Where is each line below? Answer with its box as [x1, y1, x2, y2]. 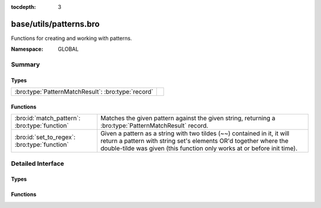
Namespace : [11, 45, 44, 53]
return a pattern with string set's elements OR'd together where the [100, 137, 288, 145]
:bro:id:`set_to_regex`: [14, 133, 75, 141]
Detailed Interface [11, 159, 65, 167]
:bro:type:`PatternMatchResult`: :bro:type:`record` [14, 88, 154, 96]
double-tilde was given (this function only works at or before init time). [100, 144, 298, 153]
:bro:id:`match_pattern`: [14, 114, 81, 122]
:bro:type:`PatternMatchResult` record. [100, 122, 209, 130]
